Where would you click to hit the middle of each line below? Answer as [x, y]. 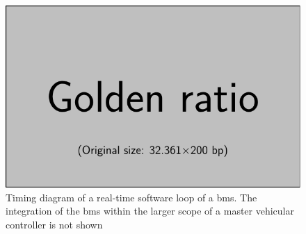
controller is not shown [54, 224]
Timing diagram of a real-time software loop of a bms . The [131, 197]
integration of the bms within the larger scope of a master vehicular [150, 211]
